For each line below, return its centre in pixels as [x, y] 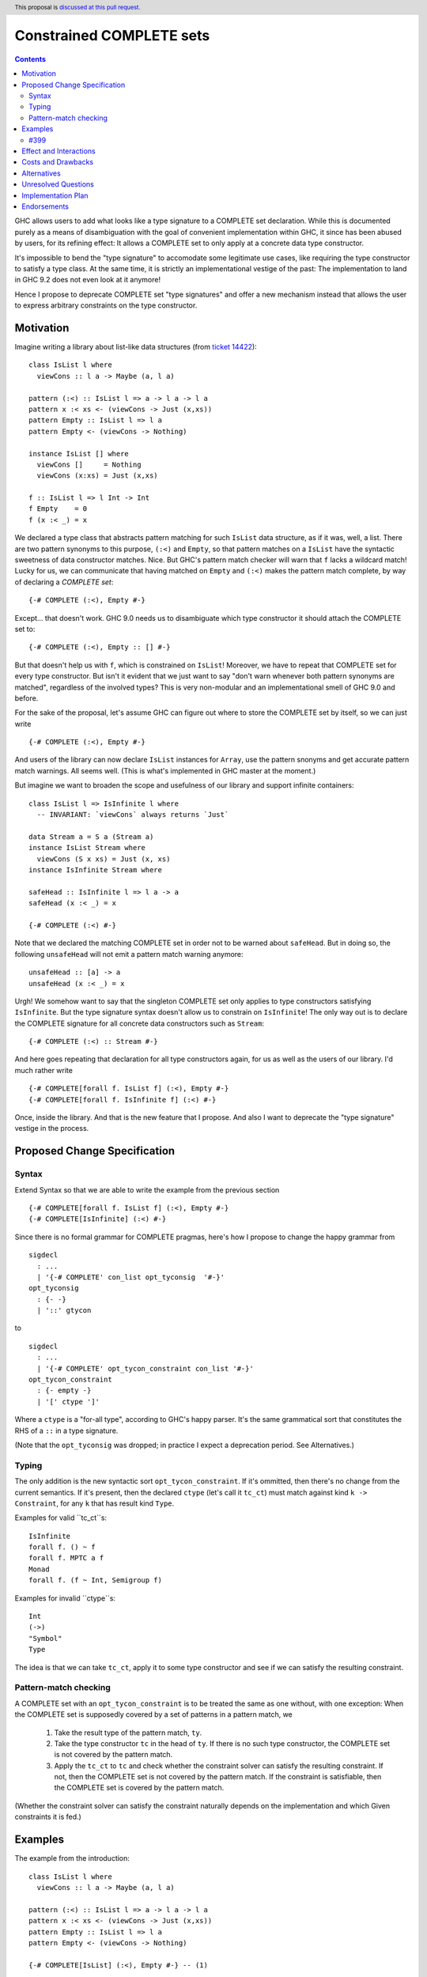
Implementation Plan [55, 195]
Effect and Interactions [59, 151]
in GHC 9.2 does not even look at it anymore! [88, 280]
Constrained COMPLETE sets [112, 36]
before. [26, 698]
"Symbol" [45, 1638]
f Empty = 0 [58, 509]
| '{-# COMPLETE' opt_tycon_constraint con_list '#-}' [145, 1368]
